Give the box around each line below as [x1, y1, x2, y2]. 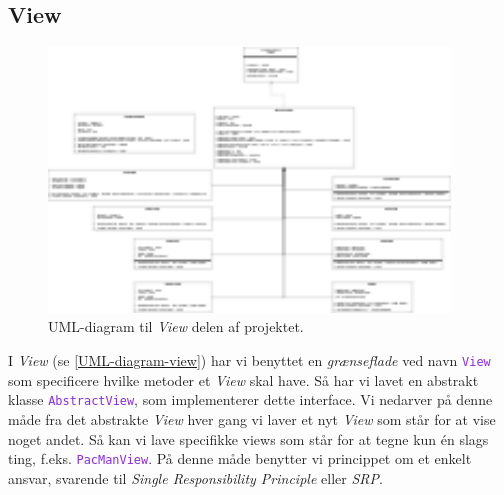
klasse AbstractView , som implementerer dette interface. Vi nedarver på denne [8, 389, 493, 410]
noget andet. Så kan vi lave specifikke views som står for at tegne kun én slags [8, 428, 489, 449]
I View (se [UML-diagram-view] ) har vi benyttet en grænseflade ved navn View [8, 350, 491, 371]
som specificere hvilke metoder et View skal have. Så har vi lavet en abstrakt [8, 369, 479, 390]
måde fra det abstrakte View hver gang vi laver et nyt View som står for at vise [8, 408, 496, 429]
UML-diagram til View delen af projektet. [48, 316, 304, 337]
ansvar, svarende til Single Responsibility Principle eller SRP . [8, 467, 383, 488]
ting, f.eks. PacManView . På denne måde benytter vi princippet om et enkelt [8, 448, 472, 469]
